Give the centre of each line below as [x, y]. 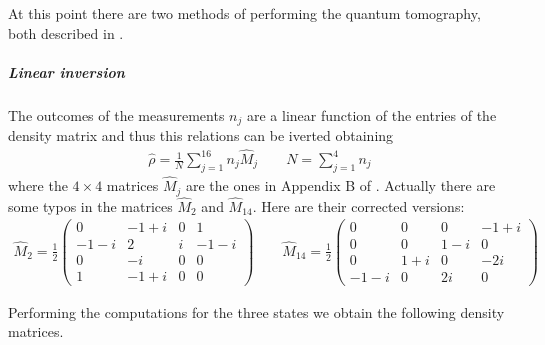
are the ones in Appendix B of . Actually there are [341, 185]
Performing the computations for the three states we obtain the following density [256, 311]
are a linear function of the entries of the [372, 114]
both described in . [66, 32]
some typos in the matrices [90, 205]
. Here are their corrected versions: [358, 205]
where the [38, 185]
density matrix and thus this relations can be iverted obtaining [201, 135]
